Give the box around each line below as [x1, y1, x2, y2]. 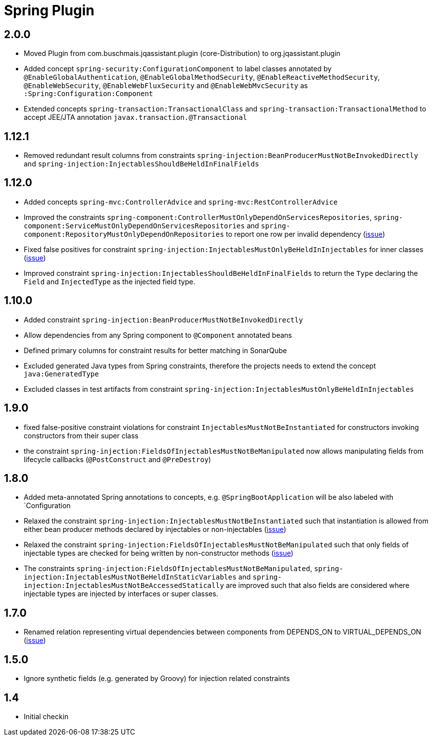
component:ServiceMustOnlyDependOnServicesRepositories [24, 221, 245, 230]
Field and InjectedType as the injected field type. [24, 277, 195, 286]
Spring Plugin [4, 2, 95, 19]
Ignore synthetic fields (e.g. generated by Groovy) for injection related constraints [24, 674, 290, 683]
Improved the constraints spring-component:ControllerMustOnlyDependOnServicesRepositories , [24, 212, 372, 221]
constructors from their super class [24, 431, 139, 440]
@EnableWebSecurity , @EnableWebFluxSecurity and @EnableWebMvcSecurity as [24, 81, 308, 90]
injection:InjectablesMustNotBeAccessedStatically [24, 581, 224, 590]
